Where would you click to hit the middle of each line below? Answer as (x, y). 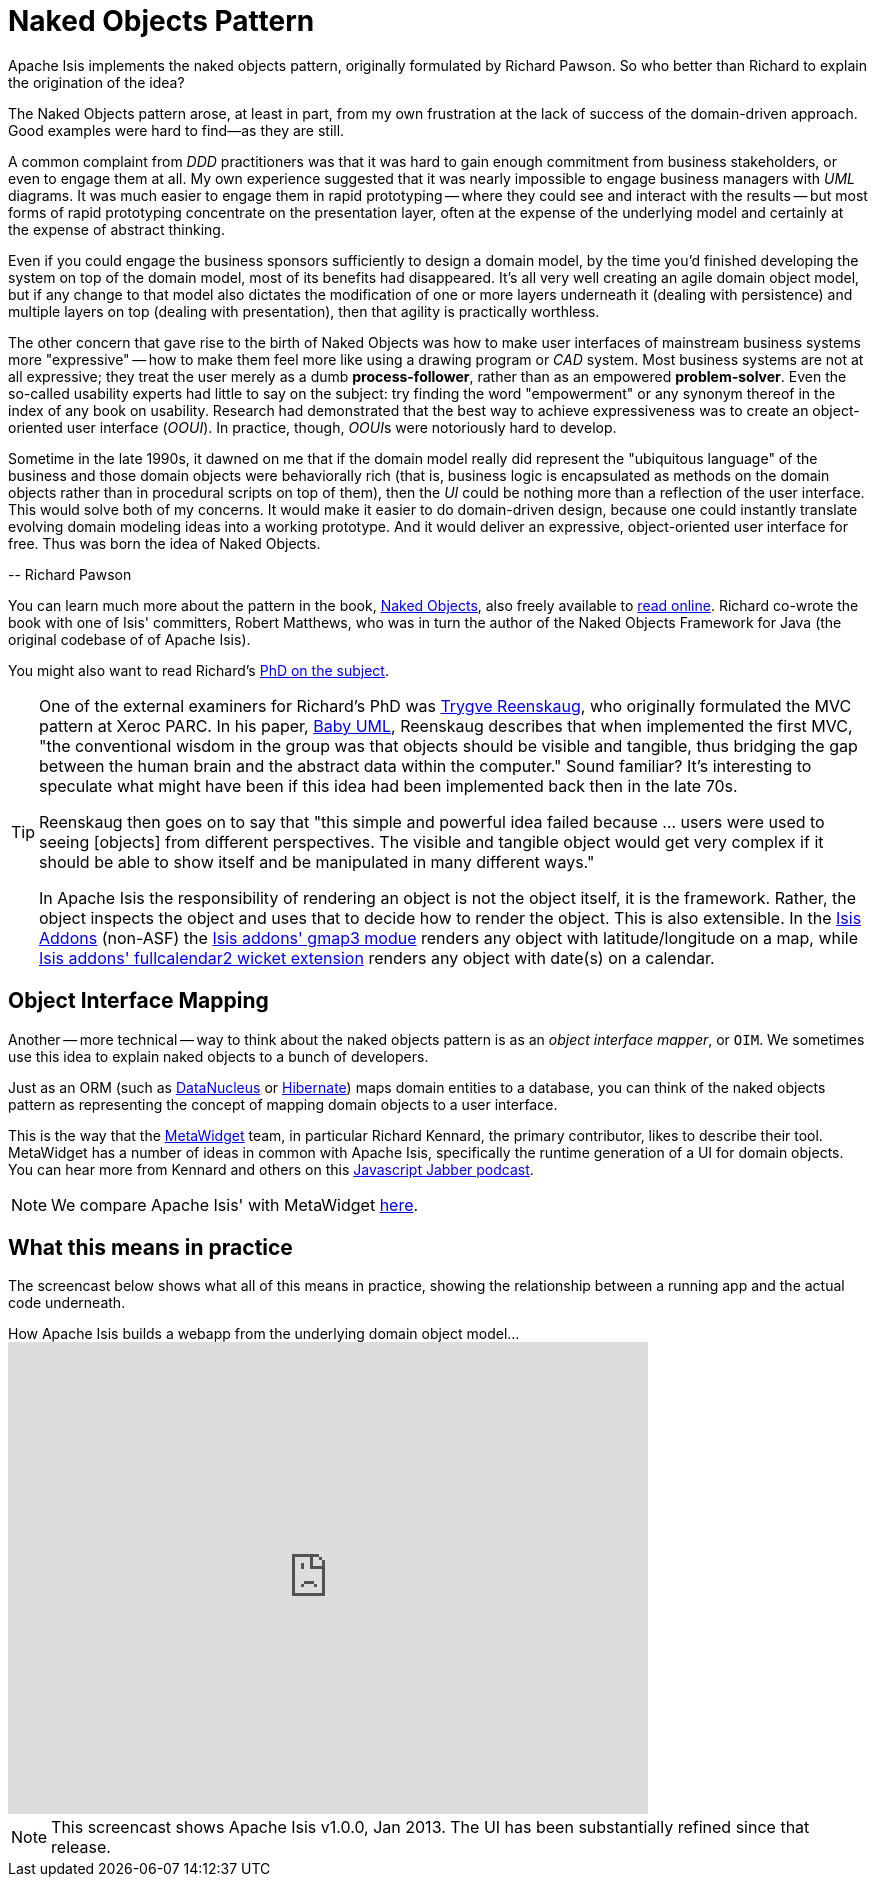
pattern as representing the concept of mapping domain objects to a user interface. (283, 1104)
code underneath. (67, 1303)
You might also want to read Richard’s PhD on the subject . (198, 670)
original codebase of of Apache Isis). (129, 639)
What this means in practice (150, 1248)
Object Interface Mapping (138, 1001)
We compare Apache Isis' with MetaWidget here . (235, 1204)
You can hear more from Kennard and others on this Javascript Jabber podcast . (271, 1169)
